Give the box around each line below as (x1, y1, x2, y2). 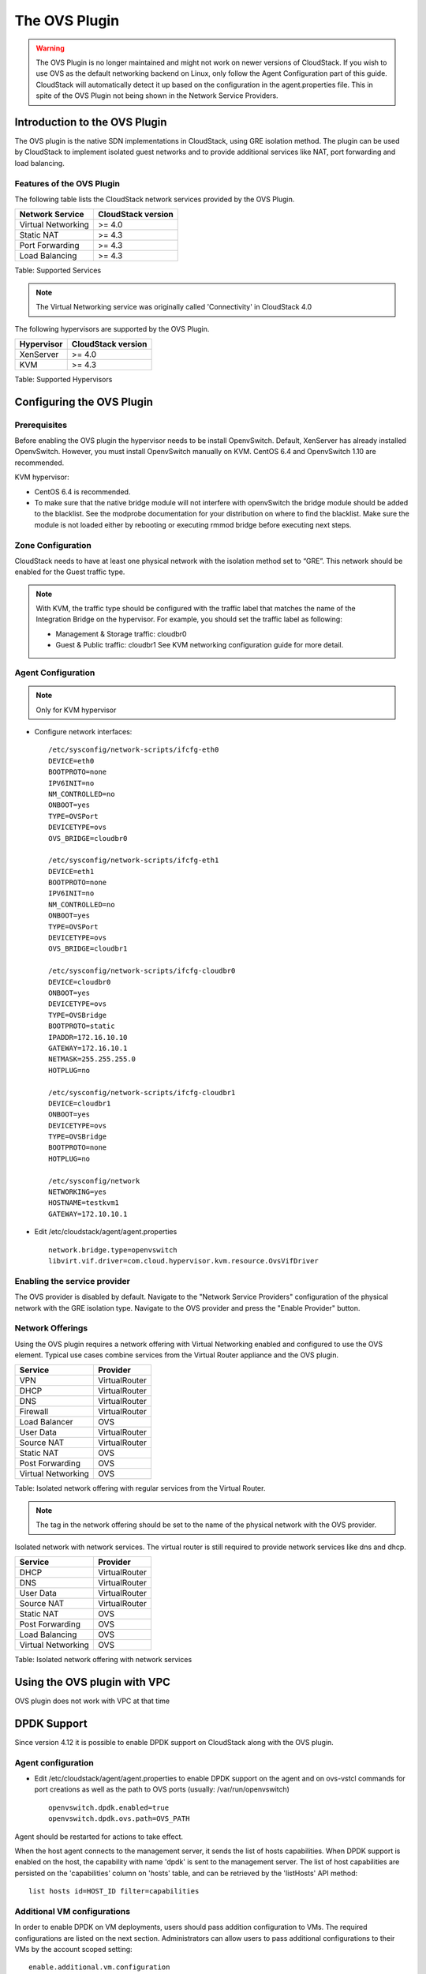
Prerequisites (14, 419, 67, 430)
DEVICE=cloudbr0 (48, 978, 111, 986)
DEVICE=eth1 (48, 867, 95, 876)
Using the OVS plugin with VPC (14, 1675, 171, 1689)
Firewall (19, 1406, 49, 1417)
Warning (35, 43, 65, 53)
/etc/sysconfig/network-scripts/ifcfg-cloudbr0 (48, 966, 236, 975)
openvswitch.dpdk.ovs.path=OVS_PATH (48, 1815, 190, 1823)
